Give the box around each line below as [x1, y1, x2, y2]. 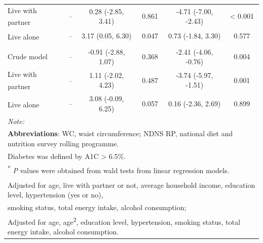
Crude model [8, 51, 48, 62]
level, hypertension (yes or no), [8, 189, 103, 200]
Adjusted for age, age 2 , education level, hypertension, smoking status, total [8, 215, 240, 227]
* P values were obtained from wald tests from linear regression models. [8, 164, 230, 176]
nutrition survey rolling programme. [8, 138, 119, 148]
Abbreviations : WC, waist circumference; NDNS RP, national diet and [8, 128, 233, 139]
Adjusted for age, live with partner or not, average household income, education [8, 179, 255, 190]
